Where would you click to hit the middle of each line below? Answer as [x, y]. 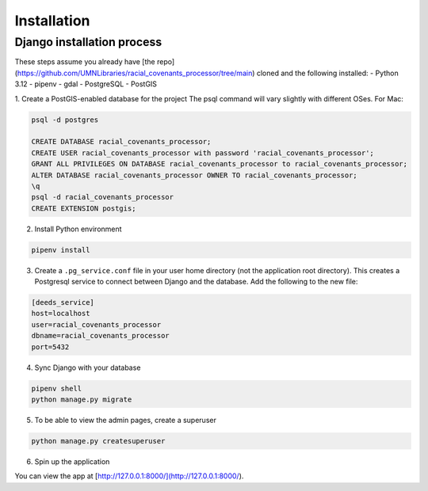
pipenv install [61, 250]
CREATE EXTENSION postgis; [84, 208]
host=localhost [61, 314]
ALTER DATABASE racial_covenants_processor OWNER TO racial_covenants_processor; [195, 175]
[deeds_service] [63, 302]
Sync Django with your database [88, 367]
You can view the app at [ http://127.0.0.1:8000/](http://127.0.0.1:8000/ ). [129, 476]
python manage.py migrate [82, 399]
